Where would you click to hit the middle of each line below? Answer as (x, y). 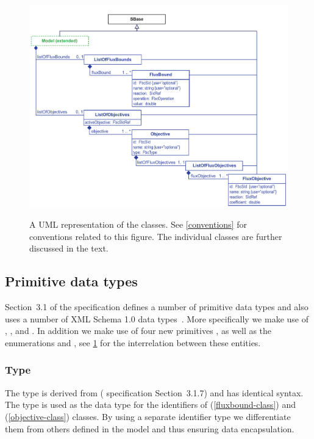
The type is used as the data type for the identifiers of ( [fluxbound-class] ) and (150, 405)
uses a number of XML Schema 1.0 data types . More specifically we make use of (157, 318)
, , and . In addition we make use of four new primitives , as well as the (138, 331)
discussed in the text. (69, 248)
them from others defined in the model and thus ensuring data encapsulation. (150, 428)
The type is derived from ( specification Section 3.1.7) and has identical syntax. (154, 392)
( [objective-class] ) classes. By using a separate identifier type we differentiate (148, 416)
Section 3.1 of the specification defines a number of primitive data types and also (157, 307)
